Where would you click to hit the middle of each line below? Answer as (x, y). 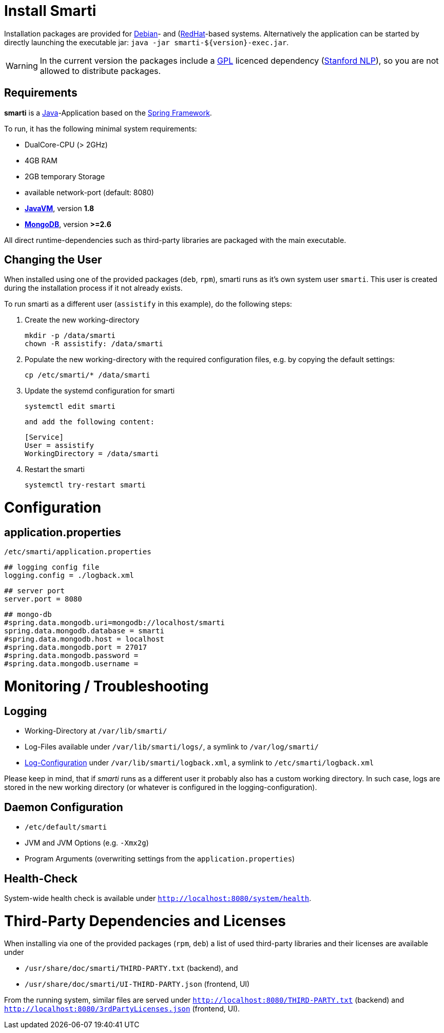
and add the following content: (90, 422)
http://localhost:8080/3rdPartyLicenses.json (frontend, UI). (122, 1009)
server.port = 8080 (43, 599)
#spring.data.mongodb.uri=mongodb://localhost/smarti (114, 623)
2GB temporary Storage (65, 176)
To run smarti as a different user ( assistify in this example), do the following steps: (148, 304)
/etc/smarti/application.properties (78, 552)
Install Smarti (50, 11)
